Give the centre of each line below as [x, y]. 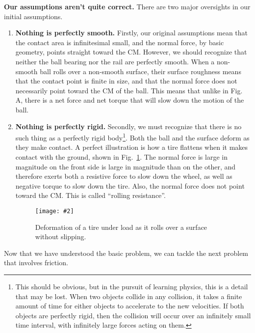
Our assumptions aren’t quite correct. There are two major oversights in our [127, 6]
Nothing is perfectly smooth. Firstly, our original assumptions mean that [132, 33]
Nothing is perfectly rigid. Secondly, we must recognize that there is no [128, 126]
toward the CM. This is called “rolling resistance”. [90, 195]
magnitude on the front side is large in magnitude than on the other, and [126, 166]
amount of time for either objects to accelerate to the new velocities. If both [130, 306]
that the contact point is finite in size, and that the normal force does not [126, 81]
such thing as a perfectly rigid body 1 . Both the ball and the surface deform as [132, 137]
